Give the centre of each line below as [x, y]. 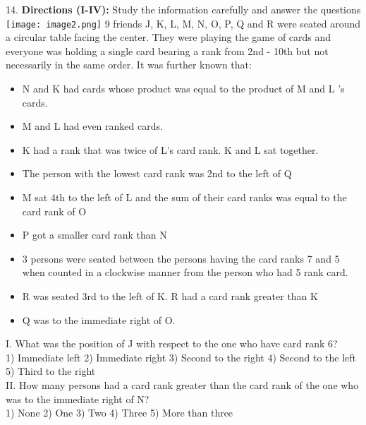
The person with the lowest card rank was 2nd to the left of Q [157, 173]
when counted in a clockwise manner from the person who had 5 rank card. [185, 272]
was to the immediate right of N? [78, 399]
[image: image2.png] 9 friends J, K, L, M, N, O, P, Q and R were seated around [183, 23]
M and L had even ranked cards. [92, 126]
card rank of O [54, 211]
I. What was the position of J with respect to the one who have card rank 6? [172, 343]
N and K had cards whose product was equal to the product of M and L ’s [183, 89]
